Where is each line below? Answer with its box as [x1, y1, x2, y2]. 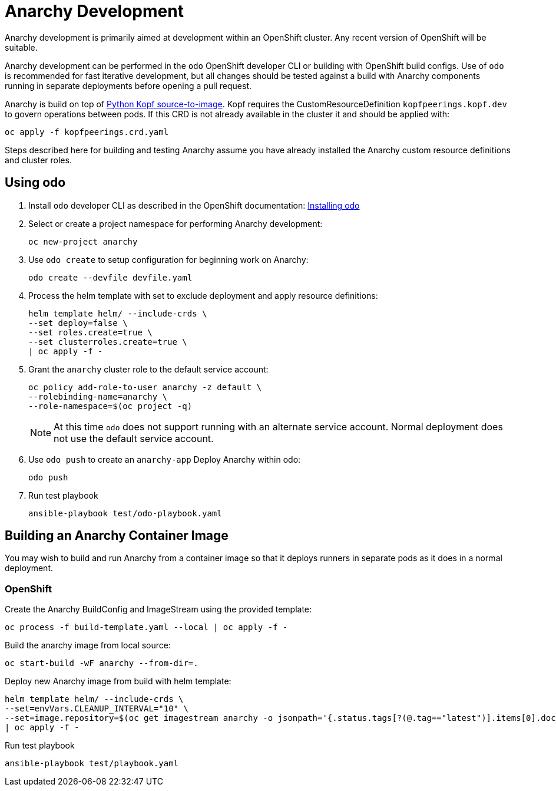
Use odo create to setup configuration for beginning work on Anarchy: [28, 254, 309, 265]
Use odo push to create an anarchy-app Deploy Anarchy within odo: [28, 454, 301, 464]
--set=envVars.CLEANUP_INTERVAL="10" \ [5, 704, 188, 714]
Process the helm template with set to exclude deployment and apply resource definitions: [28, 290, 378, 301]
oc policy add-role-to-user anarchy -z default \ [28, 382, 262, 392]
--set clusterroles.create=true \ [28, 337, 187, 347]
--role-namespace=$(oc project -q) [28, 401, 193, 411]
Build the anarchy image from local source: [5, 640, 171, 651]
